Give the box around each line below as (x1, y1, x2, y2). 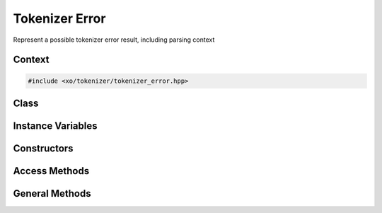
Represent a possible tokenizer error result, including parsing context (13, 35, 215, 44)
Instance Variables (13, 120, 98, 132)
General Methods (13, 188, 91, 200)
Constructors (13, 142, 74, 154)
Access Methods (13, 165, 90, 177)
